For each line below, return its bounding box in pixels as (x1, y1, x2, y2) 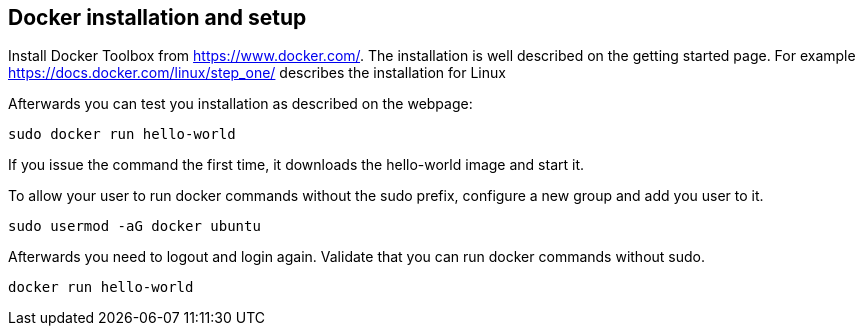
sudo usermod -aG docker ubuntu (8, 218, 261, 235)
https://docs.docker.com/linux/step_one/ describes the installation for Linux (8, 64, 506, 82)
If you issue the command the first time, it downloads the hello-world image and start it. (8, 156, 585, 174)
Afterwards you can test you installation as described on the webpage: (8, 95, 473, 113)
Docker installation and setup (8, 5, 307, 30)
